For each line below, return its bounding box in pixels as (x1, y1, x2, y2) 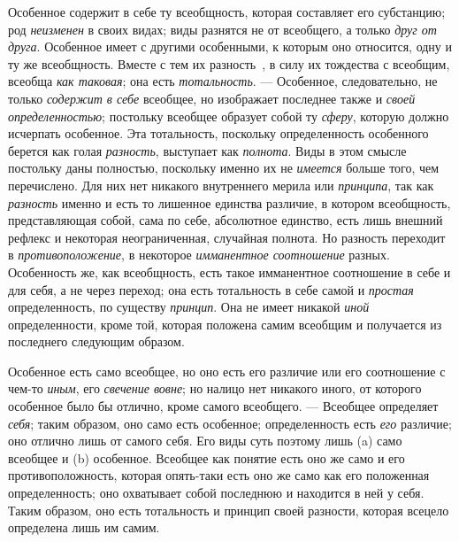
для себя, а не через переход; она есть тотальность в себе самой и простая (8, 280, 414, 298)
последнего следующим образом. (8, 332, 185, 351)
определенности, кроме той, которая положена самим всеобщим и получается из (8, 314, 442, 333)
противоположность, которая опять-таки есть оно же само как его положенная (8, 466, 430, 484)
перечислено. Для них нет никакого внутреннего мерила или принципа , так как (8, 175, 434, 194)
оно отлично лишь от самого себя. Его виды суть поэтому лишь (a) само (8, 431, 402, 450)
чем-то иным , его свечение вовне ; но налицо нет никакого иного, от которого (8, 379, 422, 398)
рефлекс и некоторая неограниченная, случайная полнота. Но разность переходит (8, 228, 446, 246)
